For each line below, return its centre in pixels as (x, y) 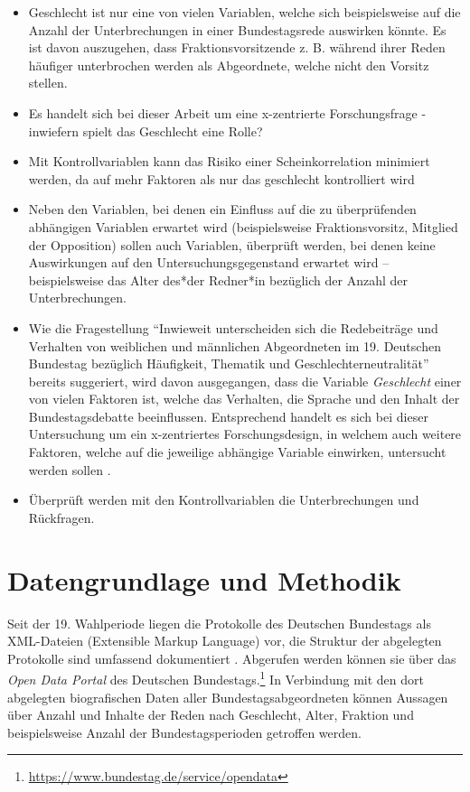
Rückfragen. (61, 517)
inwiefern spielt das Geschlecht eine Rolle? (146, 130)
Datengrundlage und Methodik (204, 579)
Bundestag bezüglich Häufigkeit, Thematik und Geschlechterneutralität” (229, 363)
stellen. (48, 83)
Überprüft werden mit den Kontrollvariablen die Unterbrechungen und (224, 500)
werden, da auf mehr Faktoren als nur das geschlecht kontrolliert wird (221, 178)
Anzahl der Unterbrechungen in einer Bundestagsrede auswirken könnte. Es (237, 29)
